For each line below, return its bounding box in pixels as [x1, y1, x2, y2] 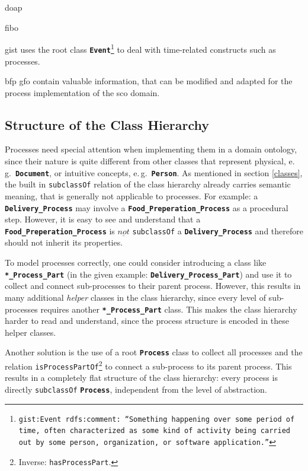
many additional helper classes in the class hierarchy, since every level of [5, 291, 266, 303]
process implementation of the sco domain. [5, 86, 160, 98]
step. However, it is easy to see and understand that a [5, 213, 201, 225]
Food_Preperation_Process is [5, 224, 115, 237]
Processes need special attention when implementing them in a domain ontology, [5, 143, 297, 155]
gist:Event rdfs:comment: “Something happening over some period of [18, 415, 295, 424]
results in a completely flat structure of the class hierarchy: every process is [5, 371, 278, 384]
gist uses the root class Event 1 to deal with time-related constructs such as [5, 42, 276, 55]
